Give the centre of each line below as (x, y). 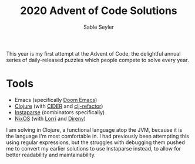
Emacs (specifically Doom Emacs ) (56, 100)
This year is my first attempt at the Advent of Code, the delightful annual (93, 53)
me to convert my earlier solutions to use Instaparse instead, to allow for (93, 148)
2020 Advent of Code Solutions (99, 11)
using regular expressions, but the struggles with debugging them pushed (95, 142)
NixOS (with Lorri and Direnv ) (50, 118)
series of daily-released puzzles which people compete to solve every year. (97, 60)
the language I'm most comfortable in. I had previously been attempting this (97, 136)
